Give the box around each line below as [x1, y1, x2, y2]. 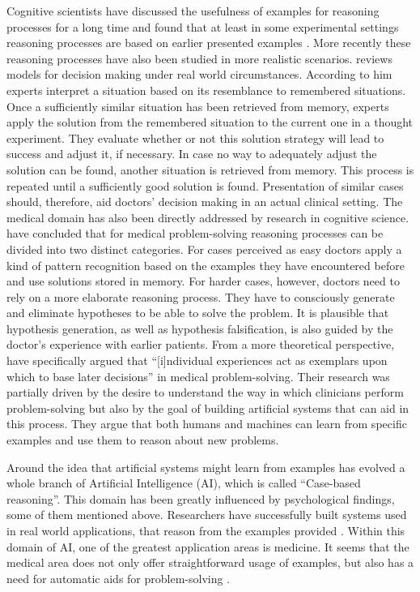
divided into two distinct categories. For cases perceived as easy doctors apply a [6, 240, 402, 257]
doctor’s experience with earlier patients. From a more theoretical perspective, [6, 336, 395, 353]
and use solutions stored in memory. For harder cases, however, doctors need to [6, 272, 400, 290]
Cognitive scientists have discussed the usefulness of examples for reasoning [6, 2, 380, 19]
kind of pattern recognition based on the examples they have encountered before [6, 256, 405, 273]
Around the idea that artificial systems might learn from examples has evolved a [6, 458, 405, 475]
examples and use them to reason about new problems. [6, 431, 279, 448]
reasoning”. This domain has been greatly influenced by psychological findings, [6, 490, 395, 507]
